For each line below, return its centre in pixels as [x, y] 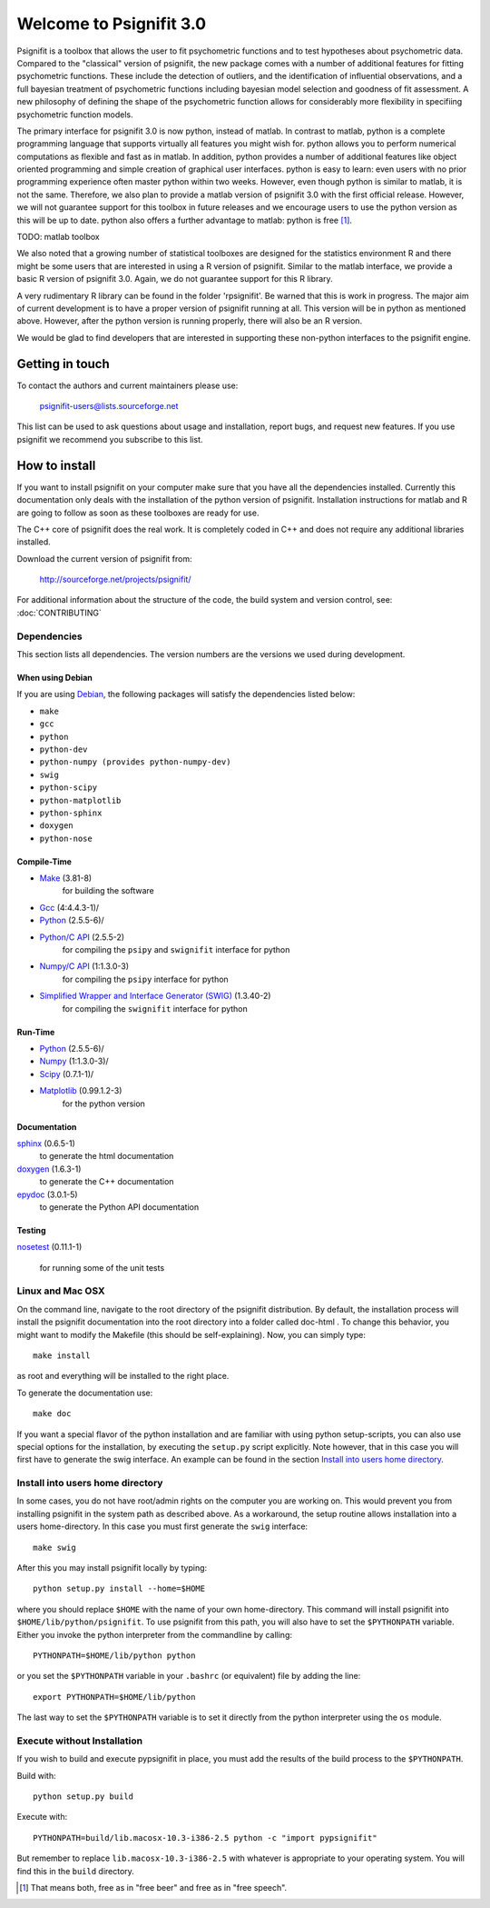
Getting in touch [64, 364]
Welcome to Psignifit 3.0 [112, 24]
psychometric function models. [75, 115]
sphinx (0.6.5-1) [46, 1143]
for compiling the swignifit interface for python [155, 1008]
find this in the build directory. [76, 1871]
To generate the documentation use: [85, 1393]
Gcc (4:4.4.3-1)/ [69, 907]
